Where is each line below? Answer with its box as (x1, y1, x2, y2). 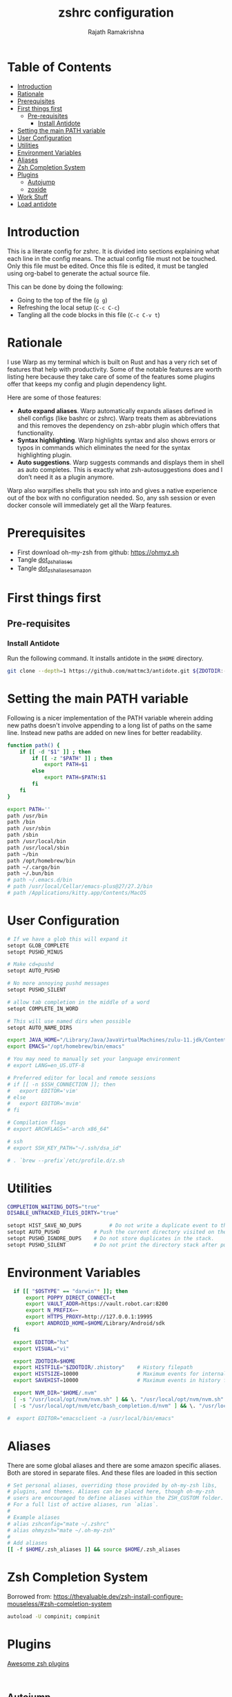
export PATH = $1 (43, 761, 88, 768)
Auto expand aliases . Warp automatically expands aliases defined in (17, 406, 213, 415)
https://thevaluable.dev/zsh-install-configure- (52, 1592, 184, 1601)
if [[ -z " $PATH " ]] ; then (32, 754, 113, 762)
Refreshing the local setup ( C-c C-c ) (17, 303, 120, 311)
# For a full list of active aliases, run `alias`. (7, 1501, 159, 1508)
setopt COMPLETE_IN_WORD (7, 1005, 79, 1012)
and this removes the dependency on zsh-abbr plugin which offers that (17, 421, 220, 430)
